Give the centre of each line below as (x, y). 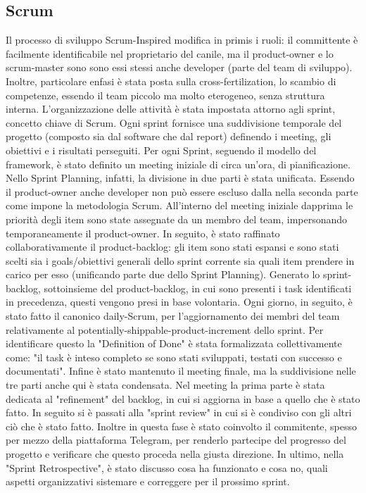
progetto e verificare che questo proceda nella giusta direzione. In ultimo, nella (175, 454)
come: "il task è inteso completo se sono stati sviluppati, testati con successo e (174, 357)
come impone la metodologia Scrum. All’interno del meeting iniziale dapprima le (179, 205)
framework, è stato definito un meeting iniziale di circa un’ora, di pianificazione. (178, 164)
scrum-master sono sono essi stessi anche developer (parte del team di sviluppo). (179, 67)
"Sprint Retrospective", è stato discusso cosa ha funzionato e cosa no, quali (167, 467)
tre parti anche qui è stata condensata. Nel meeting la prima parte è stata (165, 385)
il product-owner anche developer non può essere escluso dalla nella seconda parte (182, 191)
